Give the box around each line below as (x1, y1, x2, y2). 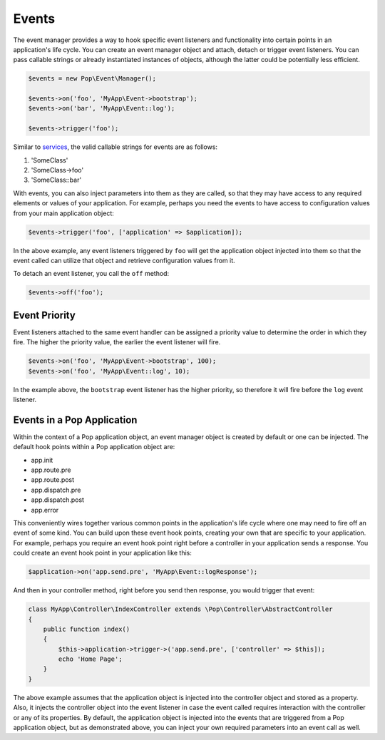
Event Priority (13, 309, 76, 321)
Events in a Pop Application (13, 413, 138, 426)
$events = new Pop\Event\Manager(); (28, 75, 157, 83)
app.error (31, 505, 59, 514)
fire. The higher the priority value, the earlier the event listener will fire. (13, 338, 221, 346)
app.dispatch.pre (31, 485, 81, 494)
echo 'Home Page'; (58, 655, 123, 663)
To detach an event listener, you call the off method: (13, 269, 170, 278)
